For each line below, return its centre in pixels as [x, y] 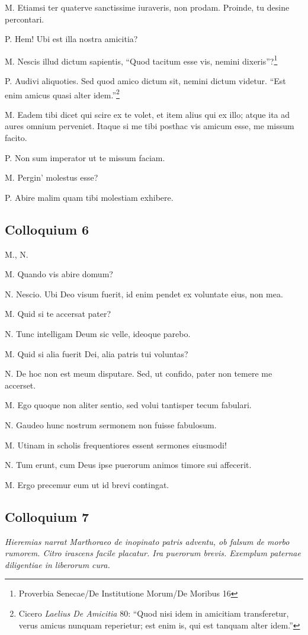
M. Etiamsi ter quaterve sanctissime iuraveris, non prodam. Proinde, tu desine [147, 7]
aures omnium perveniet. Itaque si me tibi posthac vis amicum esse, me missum [150, 126]
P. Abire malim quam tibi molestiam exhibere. [89, 197]
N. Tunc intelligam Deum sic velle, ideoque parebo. [98, 334]
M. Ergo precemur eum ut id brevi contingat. [87, 484]
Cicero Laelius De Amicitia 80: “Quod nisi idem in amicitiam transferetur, [154, 613]
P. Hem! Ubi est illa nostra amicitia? [71, 39]
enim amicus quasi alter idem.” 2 [62, 94]
